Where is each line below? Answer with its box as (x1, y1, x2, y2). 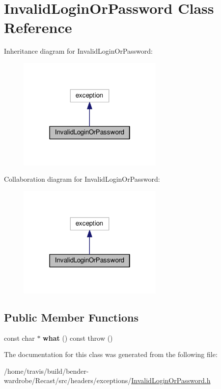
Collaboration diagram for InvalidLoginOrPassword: (4, 174, 160, 184)
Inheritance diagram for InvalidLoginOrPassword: (4, 46, 153, 56)
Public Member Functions (4, 309, 138, 324)
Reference (4, 17, 72, 37)
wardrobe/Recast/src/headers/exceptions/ (4, 375, 132, 386)
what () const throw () (43, 332, 113, 343)
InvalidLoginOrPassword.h (131, 375, 211, 386)
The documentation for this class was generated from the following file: (4, 349, 218, 359)
